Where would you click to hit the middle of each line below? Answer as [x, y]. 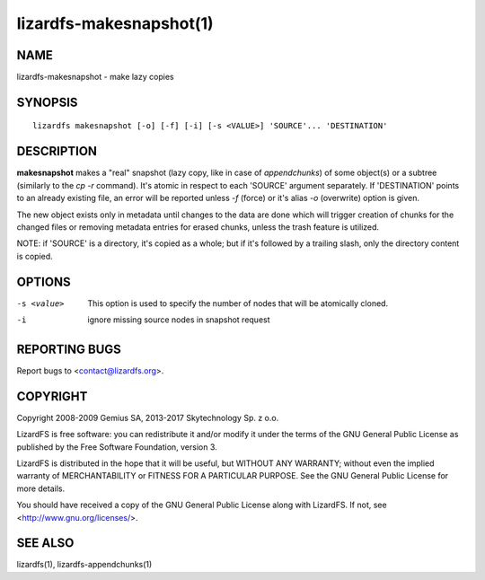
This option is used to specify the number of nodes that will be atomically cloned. [238, 303]
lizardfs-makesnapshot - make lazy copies [95, 77]
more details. [41, 488]
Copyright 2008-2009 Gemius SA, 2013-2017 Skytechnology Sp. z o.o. [148, 417]
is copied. [35, 256]
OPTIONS [44, 281]
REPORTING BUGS [69, 349]
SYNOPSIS [47, 102]
